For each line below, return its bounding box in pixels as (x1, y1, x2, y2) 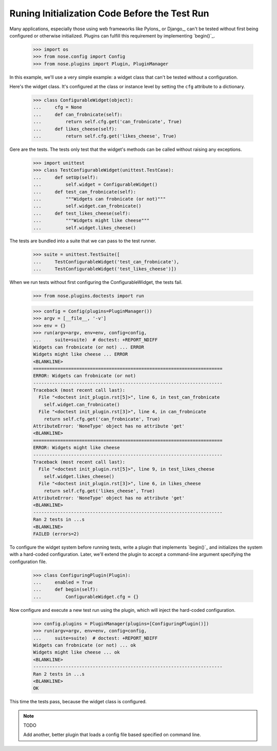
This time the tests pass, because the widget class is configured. (9, 699, 147, 705)
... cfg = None (33, 104, 82, 110)
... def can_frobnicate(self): (33, 111, 123, 118)
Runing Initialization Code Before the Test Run (9, 8, 209, 19)
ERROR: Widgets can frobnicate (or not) (33, 373, 136, 379)
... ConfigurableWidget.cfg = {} (33, 593, 139, 600)
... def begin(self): (33, 587, 98, 592)
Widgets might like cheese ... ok (33, 649, 120, 656)
